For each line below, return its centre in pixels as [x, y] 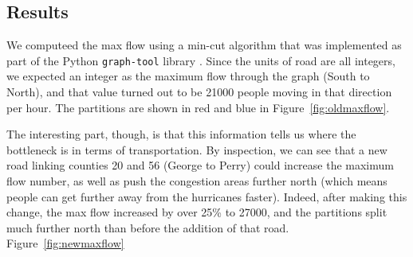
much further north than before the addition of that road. [148, 227]
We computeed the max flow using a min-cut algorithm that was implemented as [204, 45]
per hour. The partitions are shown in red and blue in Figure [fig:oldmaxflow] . [198, 107]
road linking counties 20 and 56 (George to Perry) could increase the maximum [200, 165]
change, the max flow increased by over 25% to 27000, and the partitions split [197, 212]
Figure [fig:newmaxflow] [65, 243]
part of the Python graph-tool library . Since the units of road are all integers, [201, 60]
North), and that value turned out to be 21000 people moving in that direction [199, 92]
